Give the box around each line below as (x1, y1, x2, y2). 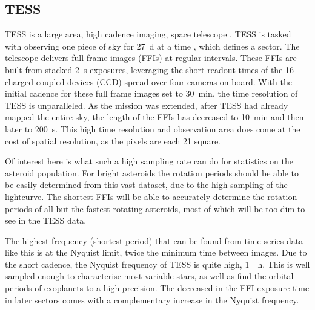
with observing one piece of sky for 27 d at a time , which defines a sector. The (5, 39, 300, 52)
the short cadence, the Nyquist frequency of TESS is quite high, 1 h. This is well (5, 257, 310, 270)
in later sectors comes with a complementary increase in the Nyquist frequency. (5, 293, 299, 306)
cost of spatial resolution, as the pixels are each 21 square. (5, 134, 220, 147)
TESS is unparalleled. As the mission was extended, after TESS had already (5, 98, 288, 111)
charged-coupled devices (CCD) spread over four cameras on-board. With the (5, 75, 292, 88)
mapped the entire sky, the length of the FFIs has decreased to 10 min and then (5, 111, 304, 123)
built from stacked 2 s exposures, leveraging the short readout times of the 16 (5, 63, 294, 76)
